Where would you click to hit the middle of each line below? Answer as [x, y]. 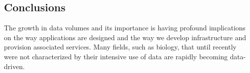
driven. [15, 66]
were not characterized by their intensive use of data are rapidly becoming [116, 56]
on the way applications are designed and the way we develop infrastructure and [125, 37]
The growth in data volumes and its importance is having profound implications [125, 28]
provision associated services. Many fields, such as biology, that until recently [120, 47]
